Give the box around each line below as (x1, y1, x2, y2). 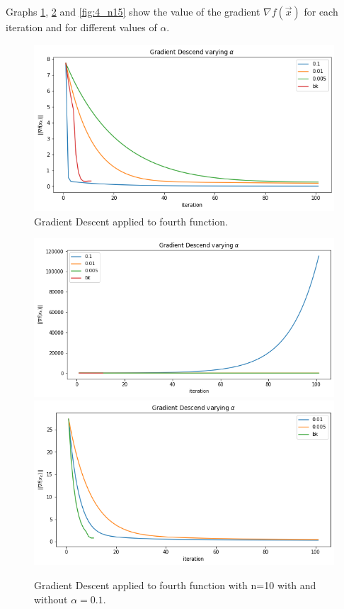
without (34, 591, 68, 606)
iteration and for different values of (6, 20, 157, 34)
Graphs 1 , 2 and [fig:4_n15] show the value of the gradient (6, 4, 260, 18)
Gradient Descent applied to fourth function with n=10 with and (34, 578, 316, 593)
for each (304, 4, 338, 18)
